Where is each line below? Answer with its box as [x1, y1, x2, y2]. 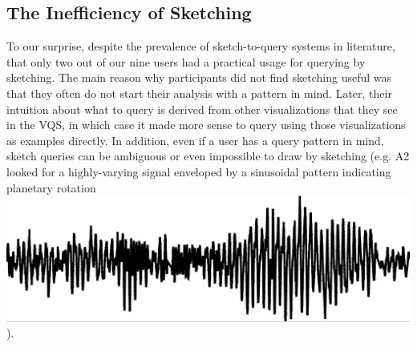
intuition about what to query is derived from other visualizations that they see [6, 100, 398, 117]
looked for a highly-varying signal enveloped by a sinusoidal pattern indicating [6, 163, 391, 180]
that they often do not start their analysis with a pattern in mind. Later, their [6, 84, 392, 101]
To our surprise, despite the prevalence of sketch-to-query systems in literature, [6, 38, 395, 54]
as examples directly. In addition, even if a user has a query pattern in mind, [6, 131, 384, 148]
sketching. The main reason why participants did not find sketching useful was [6, 69, 392, 86]
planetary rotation [6, 179, 96, 196]
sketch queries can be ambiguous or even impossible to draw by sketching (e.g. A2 [6, 147, 410, 164]
